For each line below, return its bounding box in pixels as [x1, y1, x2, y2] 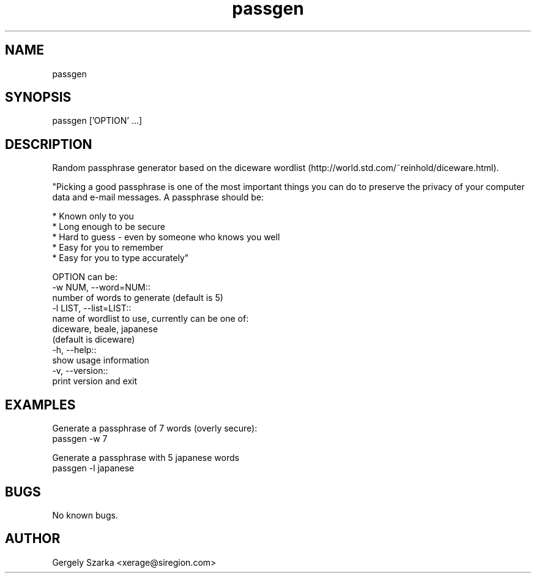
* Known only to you [52, 211, 134, 222]
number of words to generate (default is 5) [52, 292, 223, 303]
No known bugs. [52, 509, 118, 520]
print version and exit [52, 376, 138, 387]
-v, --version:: [52, 365, 108, 376]
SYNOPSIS [5, 89, 72, 105]
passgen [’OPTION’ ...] [52, 115, 143, 126]
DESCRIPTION [5, 136, 92, 152]
